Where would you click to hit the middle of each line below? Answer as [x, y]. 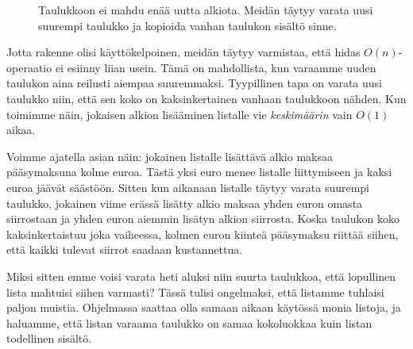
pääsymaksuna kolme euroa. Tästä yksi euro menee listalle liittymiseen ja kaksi [199, 172]
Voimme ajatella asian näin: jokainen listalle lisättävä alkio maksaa [170, 156]
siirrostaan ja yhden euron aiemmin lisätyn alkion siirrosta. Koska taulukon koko [203, 219]
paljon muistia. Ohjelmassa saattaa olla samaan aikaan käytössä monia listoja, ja [204, 307]
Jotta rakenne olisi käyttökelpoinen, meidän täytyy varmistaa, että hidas [183, 52]
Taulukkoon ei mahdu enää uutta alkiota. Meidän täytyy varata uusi [206, 10]
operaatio [29, 67]
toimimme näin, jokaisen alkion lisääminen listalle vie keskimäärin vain [179, 114]
